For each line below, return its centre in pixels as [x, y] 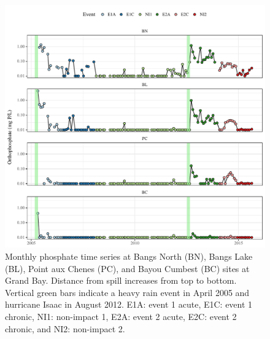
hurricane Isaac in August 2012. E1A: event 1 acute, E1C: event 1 [129, 304]
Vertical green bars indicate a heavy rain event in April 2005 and [127, 292]
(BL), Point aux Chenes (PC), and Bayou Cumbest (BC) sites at [127, 268]
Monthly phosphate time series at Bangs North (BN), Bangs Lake [129, 256]
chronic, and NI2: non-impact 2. [65, 328]
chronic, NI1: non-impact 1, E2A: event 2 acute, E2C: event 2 [121, 316]
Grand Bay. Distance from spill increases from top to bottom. [121, 280]
